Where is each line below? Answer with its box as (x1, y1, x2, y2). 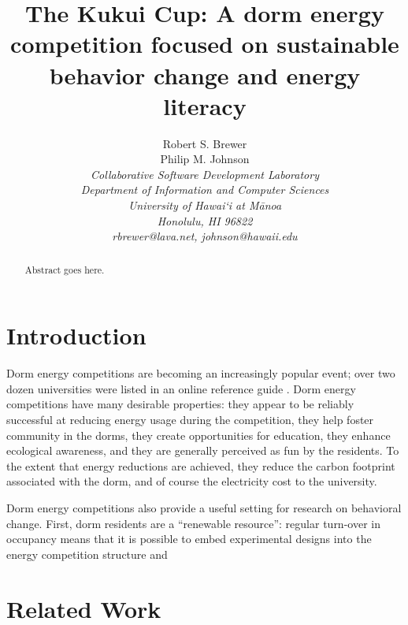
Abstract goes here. (24, 262, 105, 276)
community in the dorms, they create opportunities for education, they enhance (6, 426, 391, 443)
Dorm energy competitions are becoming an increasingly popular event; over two (6, 365, 395, 381)
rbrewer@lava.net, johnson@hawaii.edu (112, 228, 298, 244)
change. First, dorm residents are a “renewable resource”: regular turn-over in (6, 515, 380, 531)
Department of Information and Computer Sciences (80, 181, 329, 198)
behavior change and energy (49, 58, 361, 91)
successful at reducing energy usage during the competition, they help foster (6, 411, 374, 428)
